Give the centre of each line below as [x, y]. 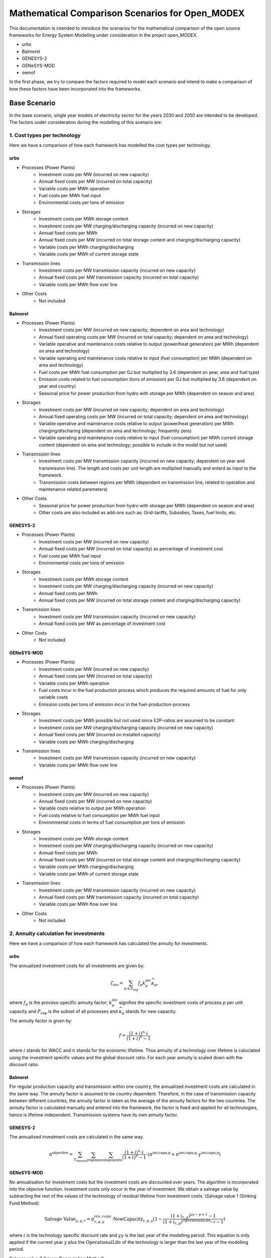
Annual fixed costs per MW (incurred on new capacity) [96, 801]
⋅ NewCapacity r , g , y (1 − [137, 1219]
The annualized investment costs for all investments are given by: [77, 966]
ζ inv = [117, 984]
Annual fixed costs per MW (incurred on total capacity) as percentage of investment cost [131, 549]
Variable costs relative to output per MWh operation [92, 808]
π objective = [61, 1154]
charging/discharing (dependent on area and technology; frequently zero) [115, 431]
